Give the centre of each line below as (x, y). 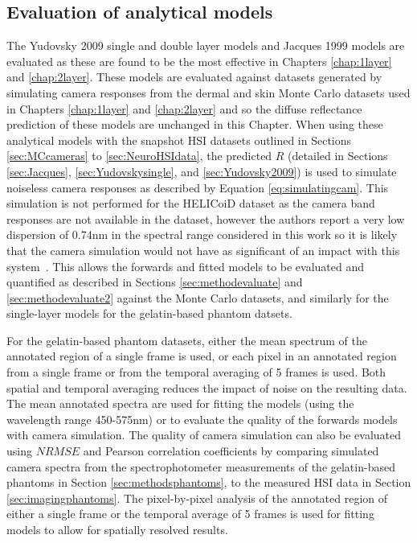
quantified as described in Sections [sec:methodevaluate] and (155, 282)
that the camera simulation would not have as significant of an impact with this (203, 250)
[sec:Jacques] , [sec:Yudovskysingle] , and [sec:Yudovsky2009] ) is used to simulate (202, 171)
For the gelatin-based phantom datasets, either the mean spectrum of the (187, 340)
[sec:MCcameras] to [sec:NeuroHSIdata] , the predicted (139, 156)
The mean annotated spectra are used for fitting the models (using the (180, 403)
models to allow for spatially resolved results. (117, 530)
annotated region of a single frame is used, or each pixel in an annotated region (202, 356)
